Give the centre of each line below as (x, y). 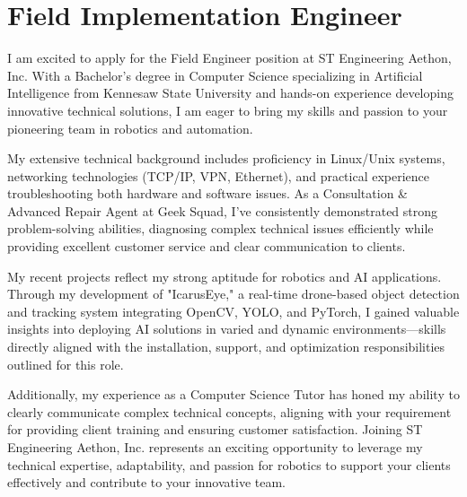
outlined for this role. (66, 364)
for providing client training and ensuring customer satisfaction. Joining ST (215, 429)
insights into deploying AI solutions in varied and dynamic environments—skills (227, 329)
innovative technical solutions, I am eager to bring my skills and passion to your (228, 110)
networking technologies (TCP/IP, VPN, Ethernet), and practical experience (219, 175)
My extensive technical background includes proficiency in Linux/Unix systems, (226, 158)
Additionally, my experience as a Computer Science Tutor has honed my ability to (233, 394)
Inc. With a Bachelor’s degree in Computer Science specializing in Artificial (215, 75)
